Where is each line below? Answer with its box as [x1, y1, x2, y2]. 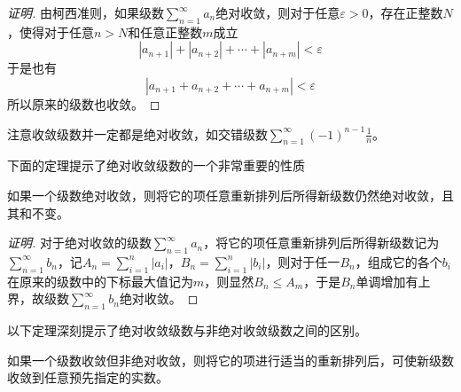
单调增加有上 [356, 271, 431, 290]
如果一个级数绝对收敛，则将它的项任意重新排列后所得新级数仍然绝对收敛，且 [7, 185, 454, 204]
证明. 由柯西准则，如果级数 [7, 4, 164, 21]
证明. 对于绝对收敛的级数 [7, 233, 152, 252]
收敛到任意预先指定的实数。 [7, 368, 168, 387]
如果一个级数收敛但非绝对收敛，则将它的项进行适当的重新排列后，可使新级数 [7, 350, 454, 369]
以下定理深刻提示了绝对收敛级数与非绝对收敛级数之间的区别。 [7, 321, 367, 340]
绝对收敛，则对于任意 [215, 4, 340, 21]
